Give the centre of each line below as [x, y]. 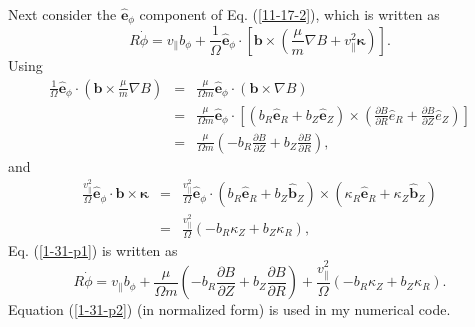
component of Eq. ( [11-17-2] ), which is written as [289, 14]
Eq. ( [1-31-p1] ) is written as [93, 249]
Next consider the [62, 14]
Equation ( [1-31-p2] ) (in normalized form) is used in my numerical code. [229, 309]
